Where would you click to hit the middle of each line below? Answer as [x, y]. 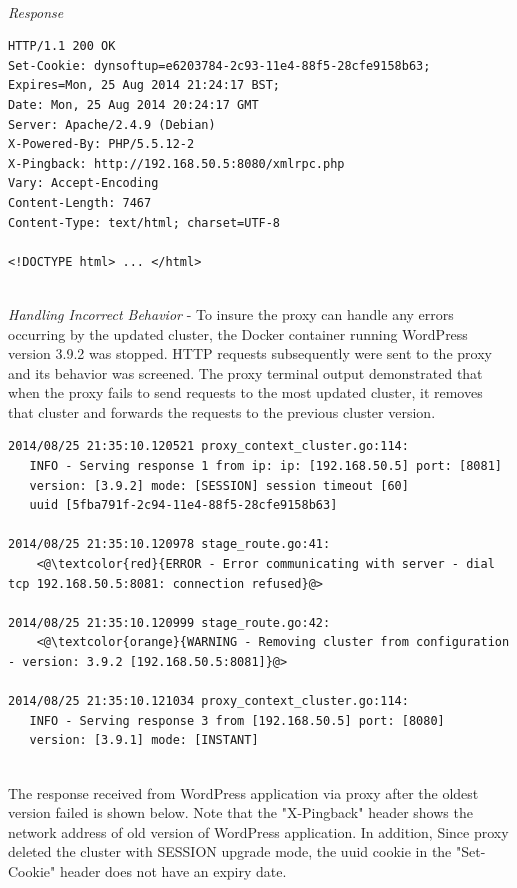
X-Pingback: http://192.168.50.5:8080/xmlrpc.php [176, 163]
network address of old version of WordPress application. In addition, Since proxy [258, 831]
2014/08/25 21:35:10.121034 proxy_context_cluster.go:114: [208, 701]
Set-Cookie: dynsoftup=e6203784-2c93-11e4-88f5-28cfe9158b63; [219, 65]
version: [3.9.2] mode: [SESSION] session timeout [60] [219, 485]
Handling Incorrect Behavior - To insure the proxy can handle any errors [231, 313]
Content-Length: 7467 [80, 202]
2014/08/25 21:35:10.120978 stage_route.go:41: [169, 544]
